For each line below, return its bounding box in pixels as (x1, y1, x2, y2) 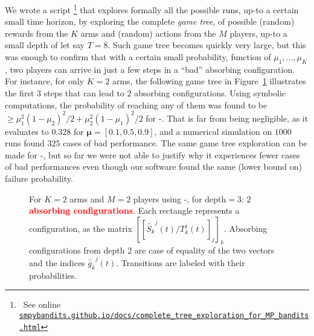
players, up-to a (229, 26, 287, 39)
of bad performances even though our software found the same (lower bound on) (5, 160, 302, 173)
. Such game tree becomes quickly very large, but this (107, 39, 306, 51)
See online (23, 298, 61, 311)
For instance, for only (5, 75, 85, 87)
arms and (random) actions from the (80, 26, 216, 39)
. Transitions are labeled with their (116, 256, 245, 269)
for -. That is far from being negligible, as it (146, 111, 309, 124)
